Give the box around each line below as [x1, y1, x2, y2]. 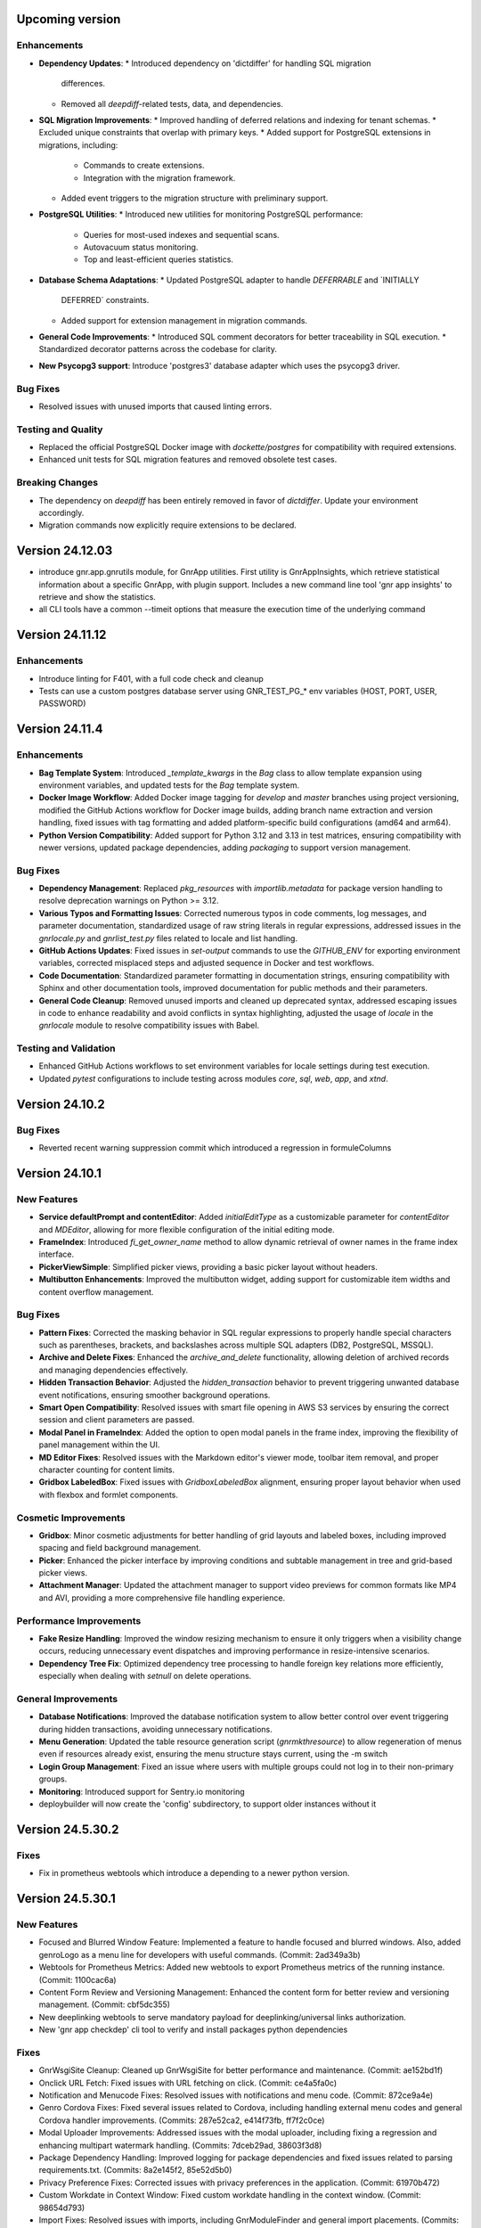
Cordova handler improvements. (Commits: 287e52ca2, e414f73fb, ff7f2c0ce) [38, 2115, 325, 2126]
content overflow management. [38, 1286, 154, 1297]
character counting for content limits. [38, 1464, 175, 1475]
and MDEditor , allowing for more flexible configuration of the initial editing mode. [38, 1224, 335, 1234]
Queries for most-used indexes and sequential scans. [83, 229, 280, 240]
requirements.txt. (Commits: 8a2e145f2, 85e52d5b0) [38, 2165, 232, 2175]
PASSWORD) [38, 698, 86, 709]
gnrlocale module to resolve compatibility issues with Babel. [38, 1020, 260, 1031]
